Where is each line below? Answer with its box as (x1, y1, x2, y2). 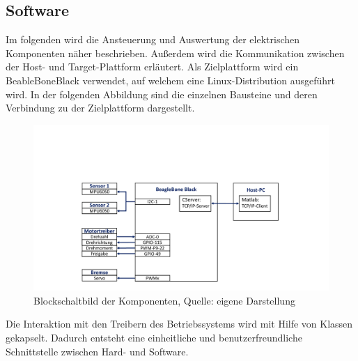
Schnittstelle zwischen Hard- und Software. (6, 344, 189, 358)
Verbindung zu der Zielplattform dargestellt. (6, 100, 195, 115)
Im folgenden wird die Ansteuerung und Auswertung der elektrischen (6, 32, 300, 47)
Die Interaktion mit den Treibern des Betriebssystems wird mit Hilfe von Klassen (6, 316, 353, 331)
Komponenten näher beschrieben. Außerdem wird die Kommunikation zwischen (6, 45, 345, 60)
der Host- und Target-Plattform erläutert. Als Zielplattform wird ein (6, 59, 299, 74)
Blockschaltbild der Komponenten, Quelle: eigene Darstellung (33, 293, 295, 307)
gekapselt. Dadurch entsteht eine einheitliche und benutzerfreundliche (6, 330, 302, 345)
